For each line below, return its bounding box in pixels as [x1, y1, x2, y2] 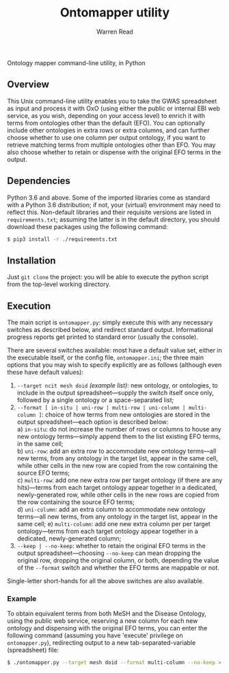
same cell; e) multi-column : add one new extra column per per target [16, 520, 211, 528]
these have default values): [7, 368, 84, 377]
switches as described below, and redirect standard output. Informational [7, 326, 213, 334]
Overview [7, 79, 50, 91]
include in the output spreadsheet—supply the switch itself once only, [16, 389, 214, 397]
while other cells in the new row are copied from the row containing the [16, 462, 218, 470]
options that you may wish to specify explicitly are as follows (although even [7, 361, 222, 369]
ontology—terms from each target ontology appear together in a [16, 527, 198, 536]
